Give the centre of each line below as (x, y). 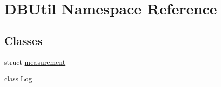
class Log (18, 79)
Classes (23, 40)
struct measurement (35, 61)
